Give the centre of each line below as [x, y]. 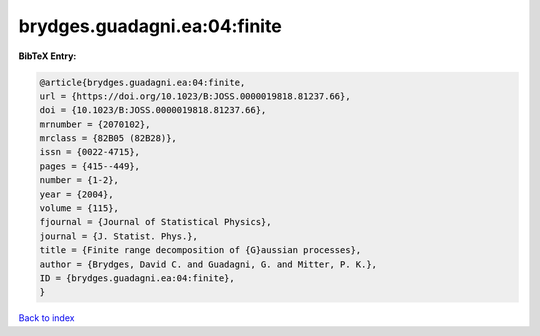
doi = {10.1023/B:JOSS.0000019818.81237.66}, [153, 110]
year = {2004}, [76, 194]
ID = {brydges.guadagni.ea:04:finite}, [137, 278]
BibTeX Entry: [47, 56]
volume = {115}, [79, 208]
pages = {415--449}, [89, 166]
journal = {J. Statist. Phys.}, [119, 236]
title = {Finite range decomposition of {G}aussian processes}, [200, 250]
